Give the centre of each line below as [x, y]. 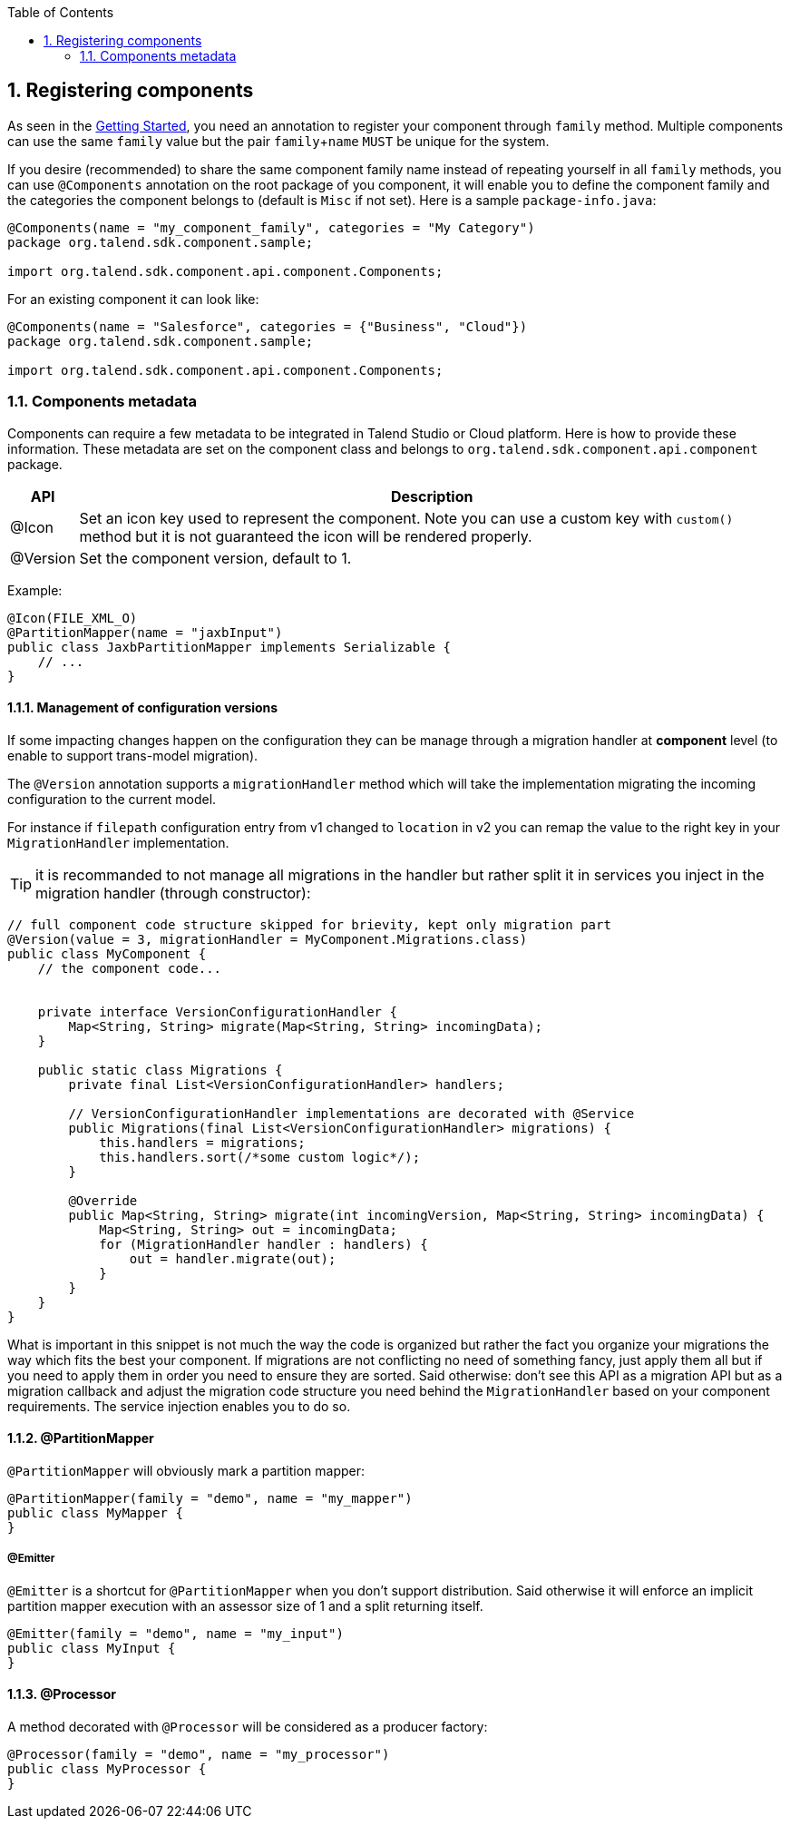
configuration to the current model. [112, 799]
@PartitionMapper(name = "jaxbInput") [145, 632]
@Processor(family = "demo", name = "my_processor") [199, 1755]
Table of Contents [61, 12]
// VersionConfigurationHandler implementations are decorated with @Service [351, 1113]
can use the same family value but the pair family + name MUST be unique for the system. [278, 141]
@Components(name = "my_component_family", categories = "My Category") [271, 227]
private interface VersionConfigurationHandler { [217, 1011]
